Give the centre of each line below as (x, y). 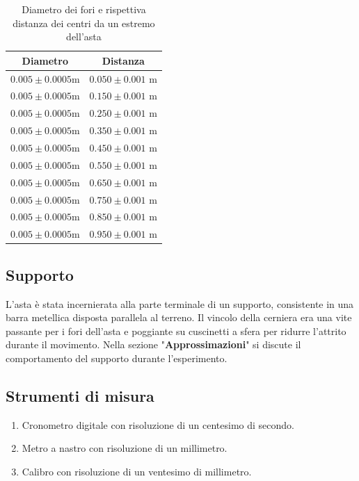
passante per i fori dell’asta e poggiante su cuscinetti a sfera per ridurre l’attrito (176, 331)
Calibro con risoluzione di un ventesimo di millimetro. (137, 471)
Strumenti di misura (80, 395)
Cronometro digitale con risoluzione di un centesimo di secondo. (158, 424)
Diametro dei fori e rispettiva (84, 9)
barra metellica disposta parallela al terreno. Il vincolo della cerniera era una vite (179, 317)
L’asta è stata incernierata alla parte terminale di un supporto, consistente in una (180, 303)
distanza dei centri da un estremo (84, 23)
